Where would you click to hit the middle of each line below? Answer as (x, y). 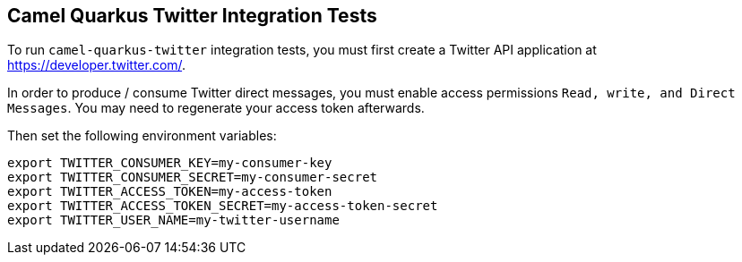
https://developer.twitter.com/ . (97, 65)
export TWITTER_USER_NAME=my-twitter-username (173, 220)
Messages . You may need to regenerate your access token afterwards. (216, 108)
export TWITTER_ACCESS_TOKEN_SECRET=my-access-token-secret (223, 206)
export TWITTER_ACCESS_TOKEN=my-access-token (170, 192)
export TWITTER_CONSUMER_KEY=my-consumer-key (170, 163)
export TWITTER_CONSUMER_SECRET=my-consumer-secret (193, 177)
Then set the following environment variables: (142, 136)
